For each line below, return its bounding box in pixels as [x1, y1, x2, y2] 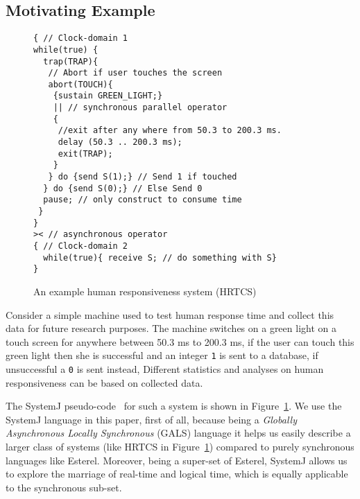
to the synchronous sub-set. [6, 480, 122, 494]
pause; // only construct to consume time [43, 195, 242, 205]
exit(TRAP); [58, 148, 113, 159]
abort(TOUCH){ [48, 79, 113, 89]
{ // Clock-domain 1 [33, 33, 128, 44]
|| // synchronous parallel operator [53, 103, 228, 113]
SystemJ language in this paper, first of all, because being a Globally [6, 412, 297, 426]
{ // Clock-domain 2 [33, 241, 128, 252]
